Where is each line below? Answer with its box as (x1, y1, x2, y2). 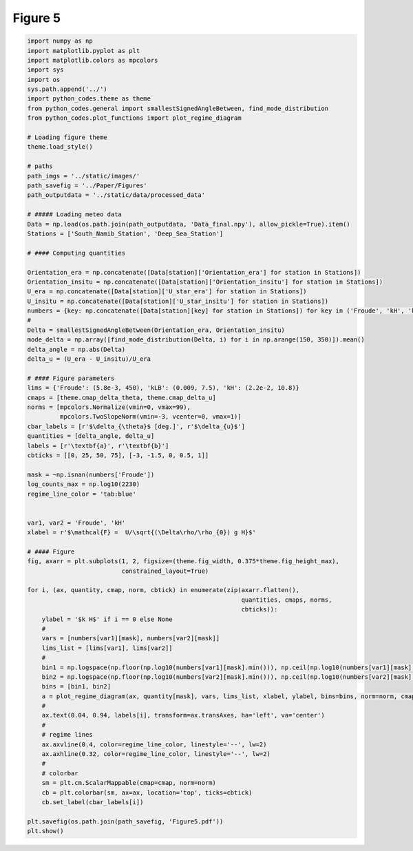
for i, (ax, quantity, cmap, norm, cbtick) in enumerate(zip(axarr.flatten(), (27, 586, 299, 594)
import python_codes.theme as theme (27, 95, 151, 103)
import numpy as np (27, 37, 93, 45)
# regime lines (41, 731, 93, 739)
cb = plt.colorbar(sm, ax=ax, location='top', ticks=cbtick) (41, 788, 253, 797)
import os (27, 76, 61, 83)
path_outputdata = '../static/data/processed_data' (27, 191, 206, 199)
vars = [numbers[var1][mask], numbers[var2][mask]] (41, 634, 220, 642)
